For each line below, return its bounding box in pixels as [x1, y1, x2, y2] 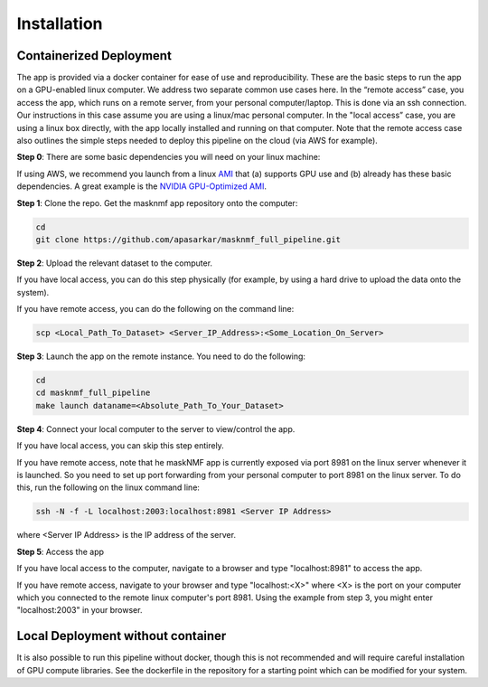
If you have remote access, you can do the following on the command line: [16, 304, 295, 315]
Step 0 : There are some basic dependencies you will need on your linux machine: [16, 152, 321, 163]
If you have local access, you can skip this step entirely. [16, 440, 225, 451]
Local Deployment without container [16, 628, 227, 644]
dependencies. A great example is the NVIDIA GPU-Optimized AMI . [16, 181, 267, 192]
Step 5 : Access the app [16, 546, 104, 557]
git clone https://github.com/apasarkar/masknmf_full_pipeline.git [35, 234, 342, 244]
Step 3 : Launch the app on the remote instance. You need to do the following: [16, 351, 306, 362]
